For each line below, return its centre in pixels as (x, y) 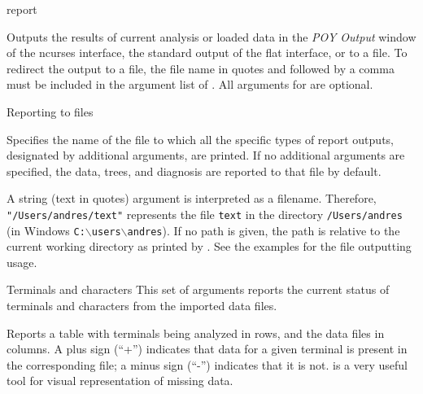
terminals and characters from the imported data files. (142, 306)
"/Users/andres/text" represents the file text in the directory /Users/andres (205, 214)
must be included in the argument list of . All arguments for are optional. (190, 84)
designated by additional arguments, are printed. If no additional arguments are (206, 155)
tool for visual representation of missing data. (120, 381)
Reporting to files (50, 111)
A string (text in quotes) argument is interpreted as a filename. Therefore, (192, 198)
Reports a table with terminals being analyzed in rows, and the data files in (196, 333)
